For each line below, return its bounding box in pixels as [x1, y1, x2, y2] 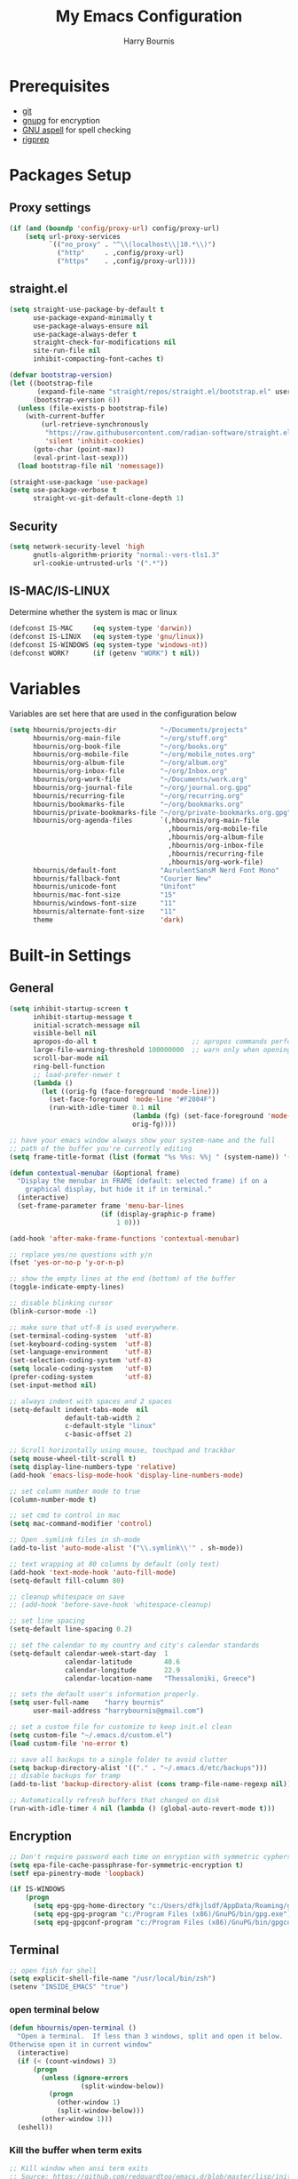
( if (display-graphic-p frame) [100, 1209, 216, 1218]
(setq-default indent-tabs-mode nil [9, 1405, 149, 1414]
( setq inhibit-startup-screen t [9, 1004, 129, 1013]
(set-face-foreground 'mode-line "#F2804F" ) [48, 1095, 216, 1104]
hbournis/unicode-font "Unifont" [32, 882, 197, 891]
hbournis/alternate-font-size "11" [32, 907, 176, 916]
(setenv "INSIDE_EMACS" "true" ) [9, 1983, 129, 1991]
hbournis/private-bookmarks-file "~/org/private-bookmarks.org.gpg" [32, 808, 292, 817]
